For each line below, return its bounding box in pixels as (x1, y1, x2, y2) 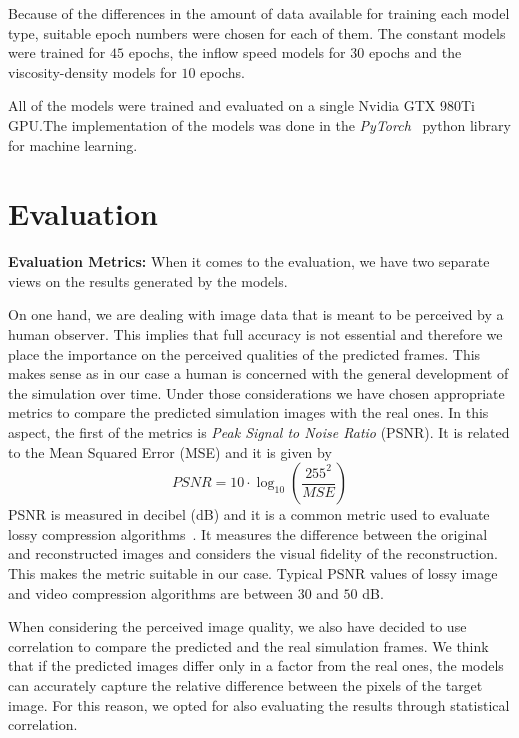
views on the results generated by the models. (8, 270, 288, 291)
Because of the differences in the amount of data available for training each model (8, 3, 510, 23)
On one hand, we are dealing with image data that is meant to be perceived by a (8, 304, 504, 325)
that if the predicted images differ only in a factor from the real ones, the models (8, 655, 504, 676)
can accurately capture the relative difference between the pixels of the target (8, 674, 483, 695)
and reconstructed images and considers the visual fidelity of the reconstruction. (8, 543, 498, 564)
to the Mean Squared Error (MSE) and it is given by (8, 441, 332, 462)
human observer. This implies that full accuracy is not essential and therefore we (8, 324, 503, 345)
